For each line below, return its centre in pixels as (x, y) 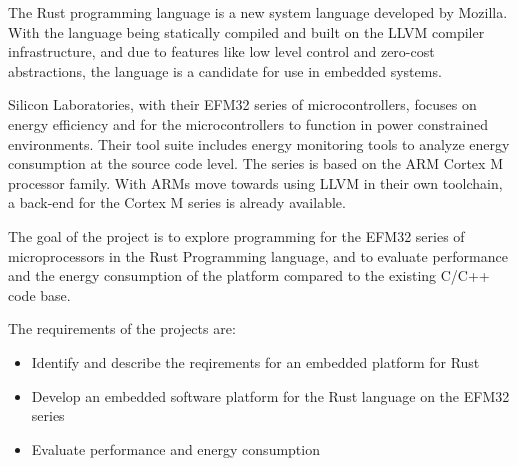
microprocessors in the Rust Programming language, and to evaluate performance (258, 255)
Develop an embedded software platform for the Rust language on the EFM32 (270, 395)
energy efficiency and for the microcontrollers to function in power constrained (248, 123)
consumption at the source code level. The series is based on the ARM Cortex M (255, 163)
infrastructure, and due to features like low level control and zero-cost (221, 51)
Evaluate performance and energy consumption (175, 448)
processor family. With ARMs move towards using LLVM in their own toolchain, (255, 182)
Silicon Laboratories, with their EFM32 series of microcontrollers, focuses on (242, 104)
